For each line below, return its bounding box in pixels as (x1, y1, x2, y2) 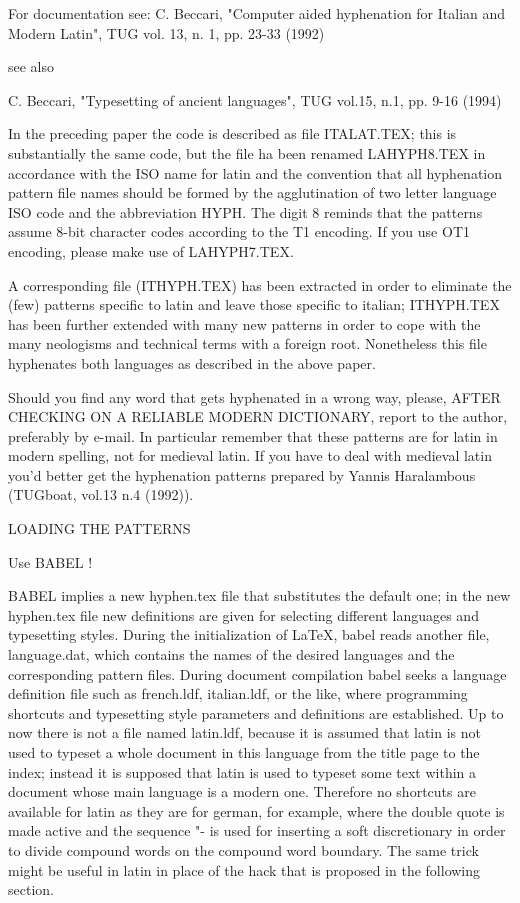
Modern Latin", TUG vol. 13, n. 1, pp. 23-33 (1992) (8, 22, 325, 43)
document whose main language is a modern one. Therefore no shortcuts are (8, 781, 476, 802)
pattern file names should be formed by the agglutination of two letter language (8, 182, 497, 203)
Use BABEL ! (8, 551, 93, 572)
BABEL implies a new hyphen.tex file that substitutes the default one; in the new (8, 585, 511, 606)
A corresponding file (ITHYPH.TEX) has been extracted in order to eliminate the (8, 274, 512, 295)
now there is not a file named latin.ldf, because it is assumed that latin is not (8, 722, 481, 743)
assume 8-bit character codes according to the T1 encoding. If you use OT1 (8, 221, 470, 242)
